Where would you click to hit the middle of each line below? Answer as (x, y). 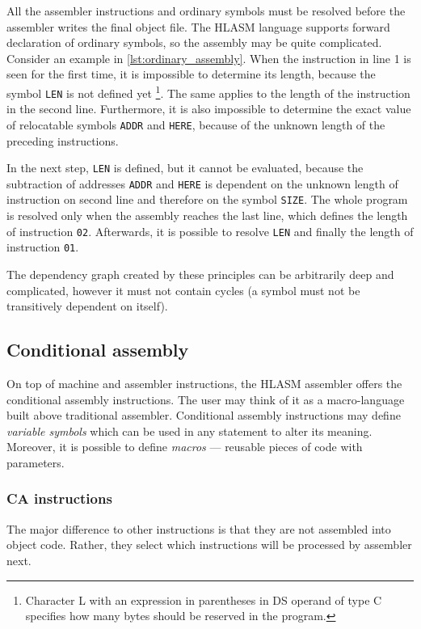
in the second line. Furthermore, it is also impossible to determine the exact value (209, 109)
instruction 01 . (43, 247)
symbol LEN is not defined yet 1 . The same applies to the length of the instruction (208, 91)
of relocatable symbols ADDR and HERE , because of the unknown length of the (196, 124)
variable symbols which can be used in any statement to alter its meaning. (189, 431)
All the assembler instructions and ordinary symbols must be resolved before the (206, 11)
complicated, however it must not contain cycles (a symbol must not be (183, 290)
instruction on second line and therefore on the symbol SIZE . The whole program (207, 199)
